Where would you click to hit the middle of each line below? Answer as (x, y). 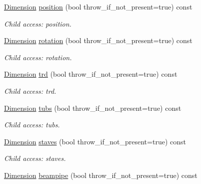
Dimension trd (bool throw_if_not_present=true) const (91, 74)
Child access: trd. (30, 90)
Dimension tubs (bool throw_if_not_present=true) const (93, 108)
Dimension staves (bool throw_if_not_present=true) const (95, 141)
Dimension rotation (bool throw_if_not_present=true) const (98, 40)
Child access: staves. (35, 158)
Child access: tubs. (32, 125)
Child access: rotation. (38, 57)
